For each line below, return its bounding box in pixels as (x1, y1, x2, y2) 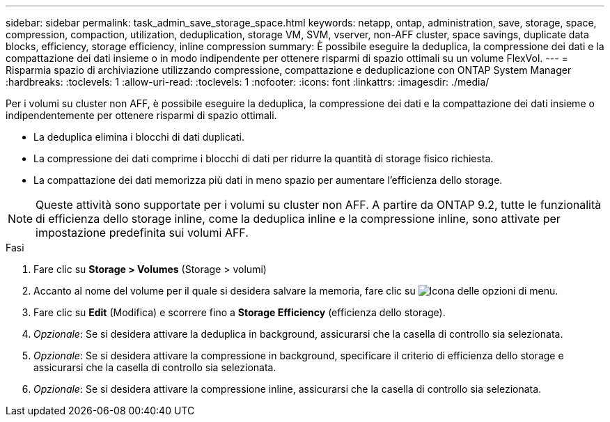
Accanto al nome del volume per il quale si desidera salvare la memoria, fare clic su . (33, 285, 558, 297)
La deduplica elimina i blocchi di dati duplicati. (33, 131, 244, 143)
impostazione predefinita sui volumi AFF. (36, 226, 249, 240)
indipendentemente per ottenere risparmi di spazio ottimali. (6, 109, 277, 121)
